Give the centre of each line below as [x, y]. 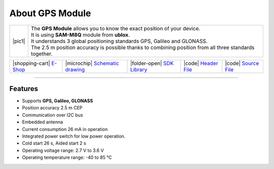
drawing [75, 69]
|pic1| [19, 41]
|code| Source [242, 63]
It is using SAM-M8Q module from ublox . [80, 34]
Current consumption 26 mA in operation [65, 129]
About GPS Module [50, 13]
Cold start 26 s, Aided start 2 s [54, 143]
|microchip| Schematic [92, 63]
